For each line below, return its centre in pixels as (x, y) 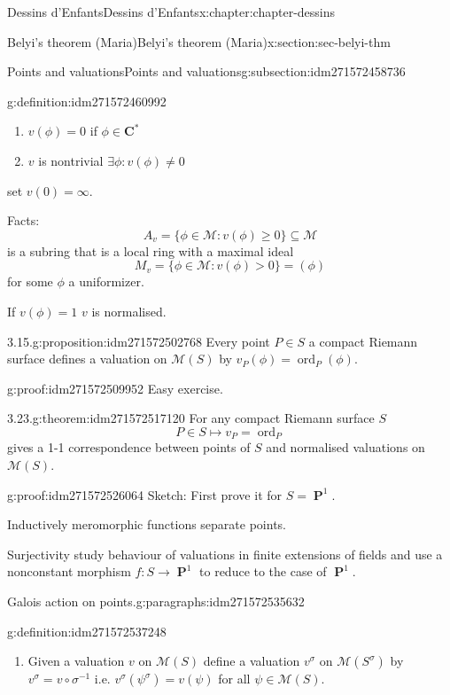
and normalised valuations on (345, 447)
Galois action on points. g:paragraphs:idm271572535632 (156, 601)
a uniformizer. (106, 281)
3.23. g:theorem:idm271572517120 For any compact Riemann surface (191, 418)
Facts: (23, 220)
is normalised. (129, 311)
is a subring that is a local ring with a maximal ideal (151, 250)
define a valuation (252, 661)
